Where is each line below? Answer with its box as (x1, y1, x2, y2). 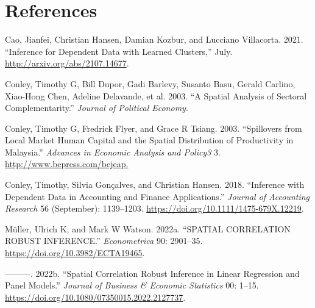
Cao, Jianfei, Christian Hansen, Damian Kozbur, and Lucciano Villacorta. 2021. (5, 33, 303, 46)
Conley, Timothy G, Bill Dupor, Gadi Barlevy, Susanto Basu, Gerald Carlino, (5, 77, 296, 90)
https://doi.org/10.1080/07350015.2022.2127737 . (5, 290, 186, 303)
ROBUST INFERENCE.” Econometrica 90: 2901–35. (5, 234, 203, 247)
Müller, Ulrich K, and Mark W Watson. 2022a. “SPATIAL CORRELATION (5, 222, 291, 235)
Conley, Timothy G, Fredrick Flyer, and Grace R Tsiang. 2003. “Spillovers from (5, 121, 302, 134)
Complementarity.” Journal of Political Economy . (5, 101, 188, 114)
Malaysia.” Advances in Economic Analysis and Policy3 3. (5, 145, 221, 158)
